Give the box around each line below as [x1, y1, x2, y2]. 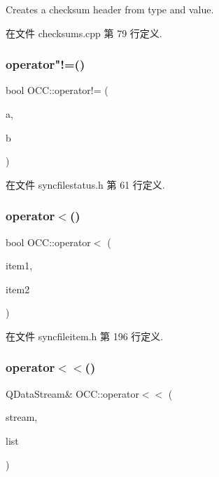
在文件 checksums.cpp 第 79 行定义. [6, 25, 162, 40]
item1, [6, 258, 33, 273]
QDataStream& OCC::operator [6, 386, 139, 401]
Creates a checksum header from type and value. [6, 2, 214, 16]
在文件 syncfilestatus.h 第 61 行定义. [6, 177, 165, 192]
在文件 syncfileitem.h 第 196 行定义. [6, 328, 164, 343]
